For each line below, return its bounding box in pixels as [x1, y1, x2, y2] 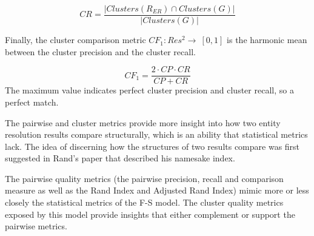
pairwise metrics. [5, 220, 67, 232]
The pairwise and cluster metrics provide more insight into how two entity [5, 116, 281, 129]
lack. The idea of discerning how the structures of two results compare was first [5, 140, 300, 152]
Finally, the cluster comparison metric [5, 33, 146, 46]
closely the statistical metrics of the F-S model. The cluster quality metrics [5, 196, 284, 209]
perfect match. [5, 95, 59, 108]
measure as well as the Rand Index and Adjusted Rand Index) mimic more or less [5, 184, 309, 197]
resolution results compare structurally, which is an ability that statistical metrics [5, 128, 308, 141]
